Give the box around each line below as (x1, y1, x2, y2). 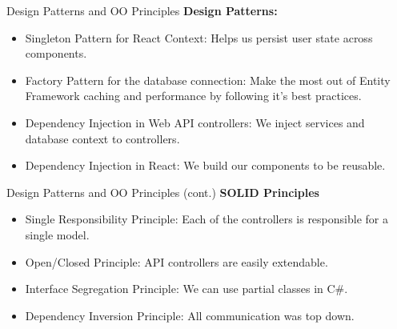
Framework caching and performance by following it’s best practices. (25, 87, 362, 104)
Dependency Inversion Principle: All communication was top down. (25, 307, 355, 323)
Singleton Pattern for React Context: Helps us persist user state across (25, 29, 373, 46)
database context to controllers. (25, 130, 180, 146)
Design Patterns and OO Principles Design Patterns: (6, 2, 278, 18)
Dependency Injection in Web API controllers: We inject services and (25, 114, 365, 130)
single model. (25, 226, 90, 243)
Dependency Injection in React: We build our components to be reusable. (25, 157, 386, 174)
